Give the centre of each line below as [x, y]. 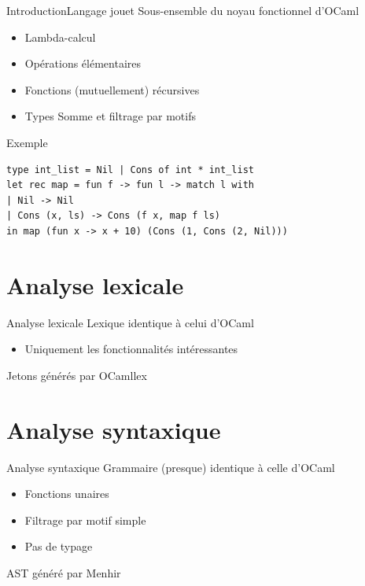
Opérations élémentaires [83, 63]
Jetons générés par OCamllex [77, 375]
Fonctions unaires [67, 494]
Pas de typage [59, 546]
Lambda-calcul [60, 37]
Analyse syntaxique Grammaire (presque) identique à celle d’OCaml [171, 467]
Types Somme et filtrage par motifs [111, 116]
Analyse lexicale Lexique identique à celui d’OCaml [130, 322]
